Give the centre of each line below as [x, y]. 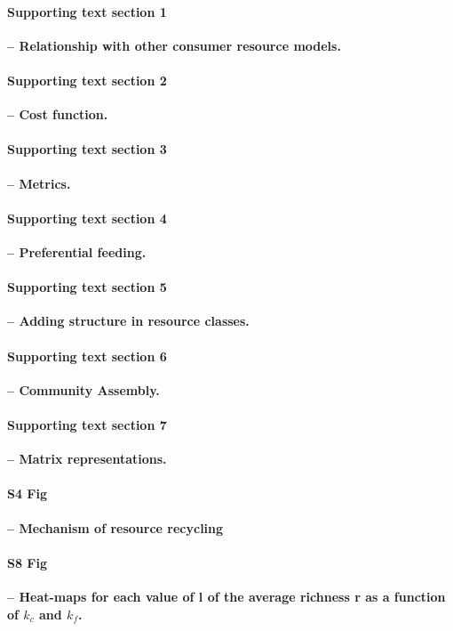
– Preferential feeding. [77, 251]
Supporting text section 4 [87, 218]
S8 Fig [28, 562]
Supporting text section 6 [87, 356]
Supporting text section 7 [87, 424]
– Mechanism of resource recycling [115, 527]
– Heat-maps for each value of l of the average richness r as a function [226, 596]
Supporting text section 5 [87, 287]
